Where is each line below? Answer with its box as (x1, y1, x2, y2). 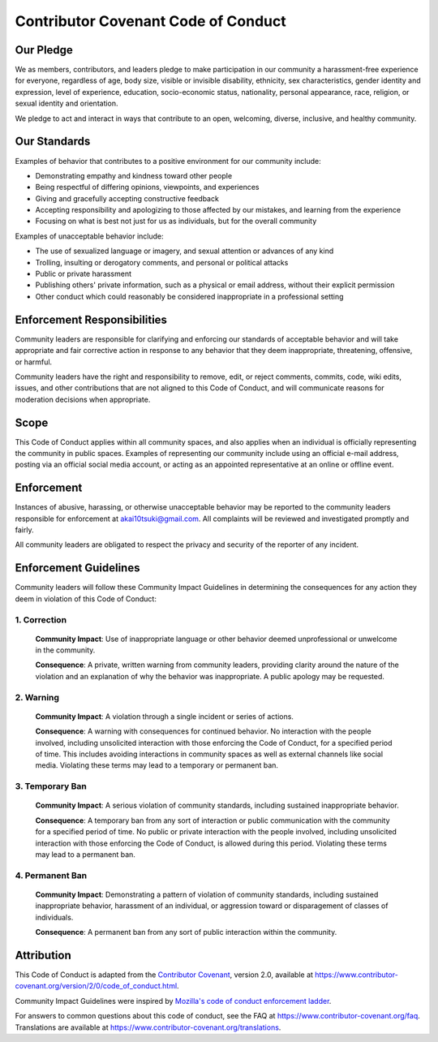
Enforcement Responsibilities (15, 312, 168, 326)
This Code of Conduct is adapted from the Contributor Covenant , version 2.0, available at (15, 970, 314, 980)
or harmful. (15, 357, 53, 367)
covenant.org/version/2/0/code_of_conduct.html (15, 981, 178, 991)
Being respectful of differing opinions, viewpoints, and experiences (35, 183, 260, 192)
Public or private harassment (35, 269, 132, 279)
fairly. (15, 525, 34, 535)
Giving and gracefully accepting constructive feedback (35, 193, 219, 203)
